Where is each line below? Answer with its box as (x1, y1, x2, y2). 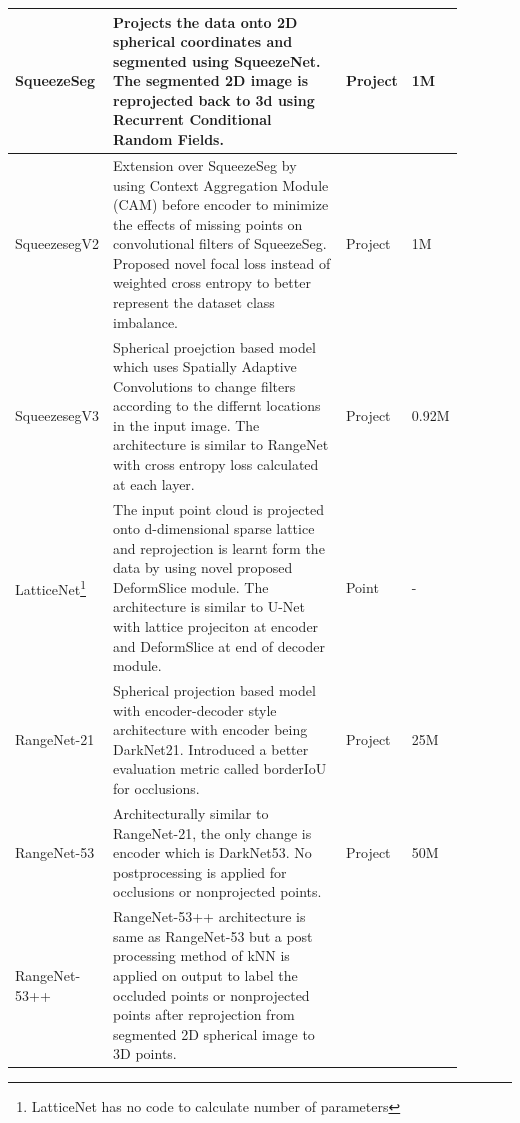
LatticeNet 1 (15, 576, 86, 599)
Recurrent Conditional (113, 109, 272, 130)
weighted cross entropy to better (113, 272, 311, 293)
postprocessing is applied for (113, 861, 287, 882)
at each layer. (113, 473, 195, 494)
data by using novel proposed (113, 557, 293, 578)
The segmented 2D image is (113, 70, 309, 91)
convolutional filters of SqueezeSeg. (113, 233, 327, 254)
